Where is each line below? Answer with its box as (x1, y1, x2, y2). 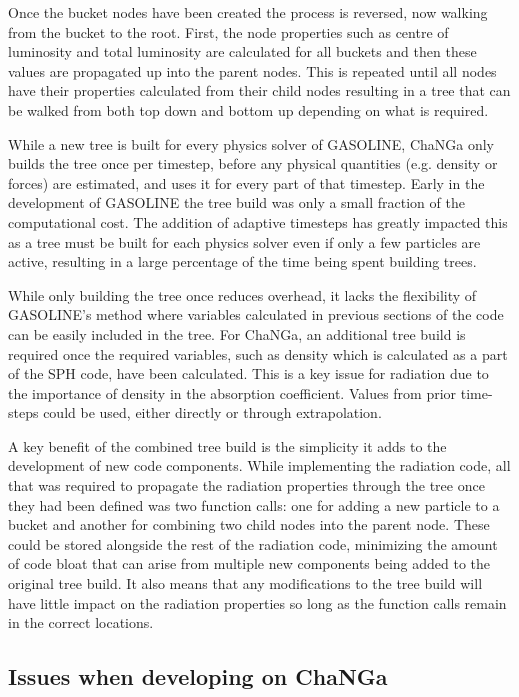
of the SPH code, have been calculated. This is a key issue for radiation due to (8, 363, 489, 384)
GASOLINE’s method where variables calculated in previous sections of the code (8, 304, 504, 325)
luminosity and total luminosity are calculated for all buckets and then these (8, 41, 477, 62)
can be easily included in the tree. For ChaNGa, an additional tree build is (8, 323, 466, 344)
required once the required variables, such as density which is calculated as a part (8, 343, 508, 364)
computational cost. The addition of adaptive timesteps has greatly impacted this (8, 211, 508, 232)
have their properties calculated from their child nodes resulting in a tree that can (8, 80, 511, 101)
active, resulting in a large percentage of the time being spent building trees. (8, 251, 477, 272)
